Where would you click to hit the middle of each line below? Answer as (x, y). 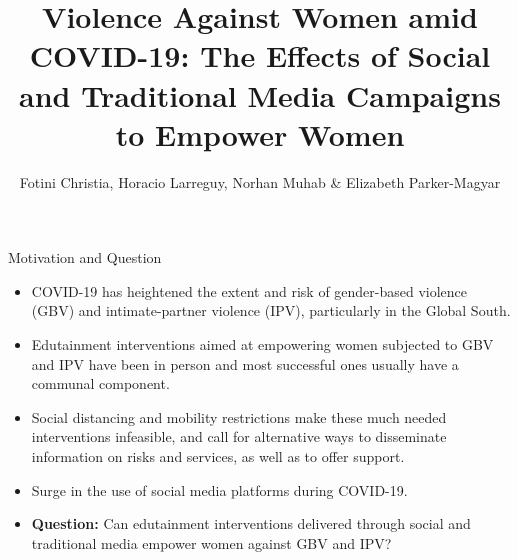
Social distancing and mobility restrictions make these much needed (239, 416)
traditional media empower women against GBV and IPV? (211, 542)
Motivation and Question (85, 257)
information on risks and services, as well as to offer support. (218, 456)
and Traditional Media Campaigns (260, 94)
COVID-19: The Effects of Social (260, 55)
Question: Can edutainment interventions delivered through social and (251, 523)
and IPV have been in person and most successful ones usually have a (245, 363)
